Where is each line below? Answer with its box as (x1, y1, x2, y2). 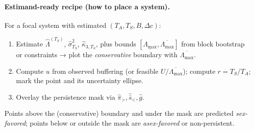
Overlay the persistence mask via (16, 91, 115, 102)
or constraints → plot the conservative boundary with (16, 49, 178, 60)
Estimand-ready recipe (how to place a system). (4, 1, 170, 11)
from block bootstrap (181, 39, 245, 49)
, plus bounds (96, 39, 136, 49)
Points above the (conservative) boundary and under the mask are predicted (4, 108, 234, 118)
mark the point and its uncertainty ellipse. (16, 75, 144, 86)
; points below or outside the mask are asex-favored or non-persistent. (25, 118, 234, 128)
